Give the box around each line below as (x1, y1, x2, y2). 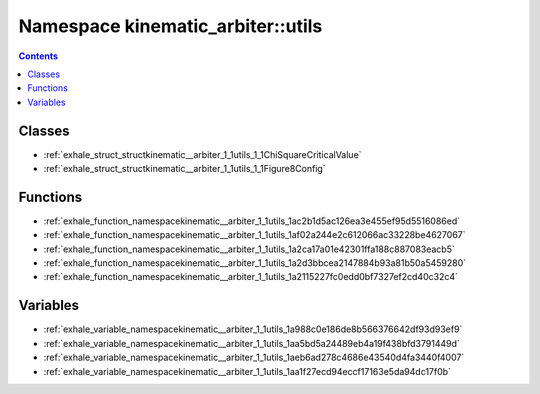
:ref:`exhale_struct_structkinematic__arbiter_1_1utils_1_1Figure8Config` (43, 163, 326, 175)
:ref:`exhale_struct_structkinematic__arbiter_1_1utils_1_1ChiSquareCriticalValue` (43, 148, 362, 160)
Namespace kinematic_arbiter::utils (18, 15, 323, 37)
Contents (18, 50, 59, 62)
